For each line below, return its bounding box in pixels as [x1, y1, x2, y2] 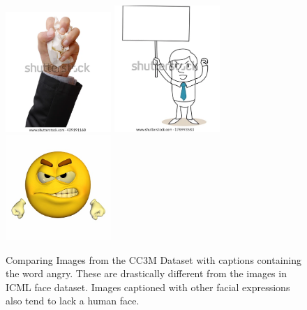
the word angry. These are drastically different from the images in [6, 266, 287, 281]
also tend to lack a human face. [6, 293, 140, 308]
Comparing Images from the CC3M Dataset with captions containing [6, 252, 301, 267]
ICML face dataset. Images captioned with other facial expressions [6, 279, 290, 294]
